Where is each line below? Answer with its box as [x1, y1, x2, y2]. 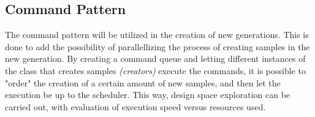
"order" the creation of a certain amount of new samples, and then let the [5, 76, 281, 89]
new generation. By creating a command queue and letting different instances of [5, 52, 306, 65]
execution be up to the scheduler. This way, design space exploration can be [5, 88, 290, 101]
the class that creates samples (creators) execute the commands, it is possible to [5, 64, 306, 77]
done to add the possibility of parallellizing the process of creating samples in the [5, 40, 310, 53]
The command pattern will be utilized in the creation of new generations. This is [5, 28, 309, 41]
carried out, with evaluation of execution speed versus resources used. [5, 100, 266, 113]
